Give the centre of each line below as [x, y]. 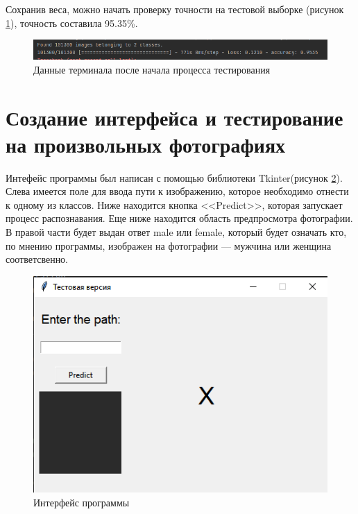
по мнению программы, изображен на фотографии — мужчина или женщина [169, 245]
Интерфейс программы [82, 502]
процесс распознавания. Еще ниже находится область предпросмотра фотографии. [179, 218]
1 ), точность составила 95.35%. [72, 23]
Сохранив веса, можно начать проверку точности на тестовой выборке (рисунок [175, 9]
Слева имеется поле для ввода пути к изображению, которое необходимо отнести [177, 191]
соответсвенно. [37, 259]
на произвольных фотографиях [146, 144]
